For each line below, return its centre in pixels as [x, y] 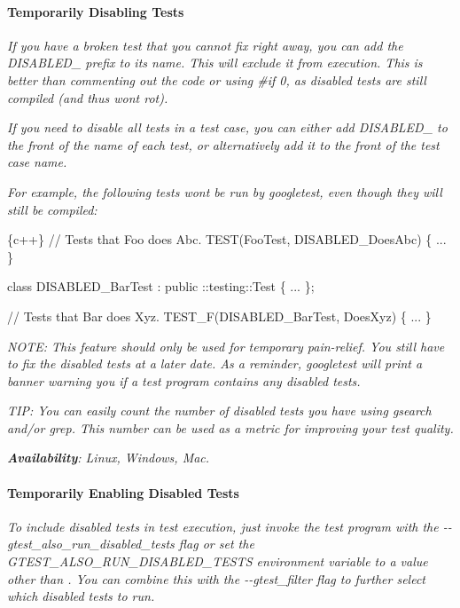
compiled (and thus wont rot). [88, 97]
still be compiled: [52, 209]
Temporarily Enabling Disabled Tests [123, 492]
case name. [37, 162]
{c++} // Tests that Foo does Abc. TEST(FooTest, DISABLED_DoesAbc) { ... [227, 239]
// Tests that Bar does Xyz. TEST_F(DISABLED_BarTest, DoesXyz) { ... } [219, 316]
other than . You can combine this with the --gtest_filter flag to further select [217, 578]
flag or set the [216, 544]
